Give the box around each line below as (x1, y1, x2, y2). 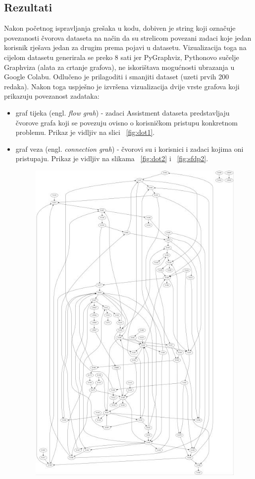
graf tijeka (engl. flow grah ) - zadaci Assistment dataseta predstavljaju (15, 107, 230, 118)
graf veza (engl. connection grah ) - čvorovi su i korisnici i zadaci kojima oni (15, 143, 244, 154)
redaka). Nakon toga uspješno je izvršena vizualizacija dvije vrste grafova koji (4, 81, 240, 91)
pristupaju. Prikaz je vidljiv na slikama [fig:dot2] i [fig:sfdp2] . (15, 153, 208, 164)
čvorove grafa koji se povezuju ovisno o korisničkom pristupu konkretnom (15, 117, 238, 127)
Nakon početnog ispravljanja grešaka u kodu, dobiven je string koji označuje (4, 23, 236, 33)
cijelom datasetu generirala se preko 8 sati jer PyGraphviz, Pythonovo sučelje (4, 52, 239, 62)
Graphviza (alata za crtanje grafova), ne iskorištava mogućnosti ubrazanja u (4, 61, 235, 72)
